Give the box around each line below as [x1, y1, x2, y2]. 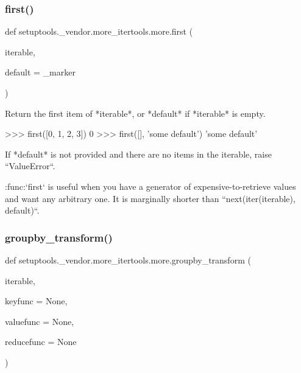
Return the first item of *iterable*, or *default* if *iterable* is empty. [5, 106, 266, 119]
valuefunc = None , [5, 315, 74, 327]
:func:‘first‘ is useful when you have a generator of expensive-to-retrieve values [5, 180, 296, 192]
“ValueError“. [5, 159, 55, 172]
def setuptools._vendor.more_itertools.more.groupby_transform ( [5, 253, 251, 266]
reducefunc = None [5, 335, 77, 348]
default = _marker [5, 66, 76, 78]
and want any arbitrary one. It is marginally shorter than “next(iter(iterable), [5, 192, 296, 204]
